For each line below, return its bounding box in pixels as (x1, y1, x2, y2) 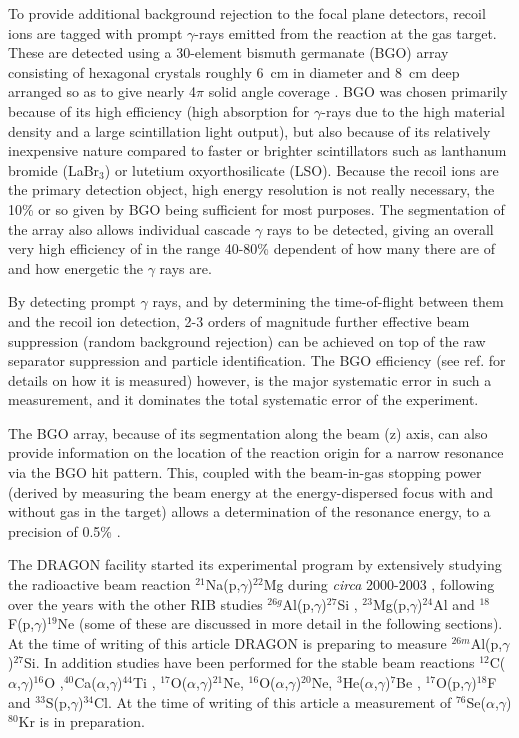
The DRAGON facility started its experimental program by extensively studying (8, 554, 502, 575)
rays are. (159, 257, 212, 278)
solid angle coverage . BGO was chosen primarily (208, 81, 508, 102)
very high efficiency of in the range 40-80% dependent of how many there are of (8, 238, 496, 259)
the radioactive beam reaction (8, 574, 191, 595)
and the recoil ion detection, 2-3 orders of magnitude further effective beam (8, 310, 470, 331)
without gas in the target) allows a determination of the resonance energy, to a (8, 501, 491, 522)
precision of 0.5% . (8, 520, 121, 541)
